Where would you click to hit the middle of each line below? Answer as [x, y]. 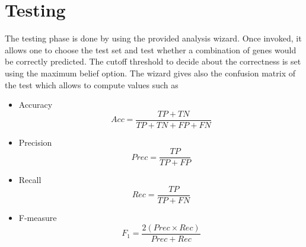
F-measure [38, 218]
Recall [30, 180]
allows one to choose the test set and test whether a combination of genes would [151, 49]
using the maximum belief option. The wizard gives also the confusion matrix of [150, 73]
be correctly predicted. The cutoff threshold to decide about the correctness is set [153, 61]
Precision [35, 142]
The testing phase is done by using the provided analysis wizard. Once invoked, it [153, 38]
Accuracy [36, 105]
